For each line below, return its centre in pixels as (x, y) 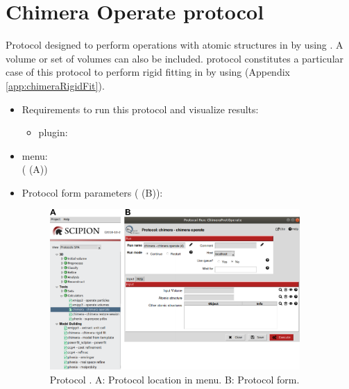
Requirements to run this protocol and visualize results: (140, 109)
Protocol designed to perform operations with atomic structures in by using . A (174, 45)
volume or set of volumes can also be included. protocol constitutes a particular (175, 58)
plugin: (53, 132)
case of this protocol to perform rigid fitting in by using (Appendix (148, 72)
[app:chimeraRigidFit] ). (55, 85)
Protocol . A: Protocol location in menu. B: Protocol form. (174, 379)
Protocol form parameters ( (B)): (92, 192)
